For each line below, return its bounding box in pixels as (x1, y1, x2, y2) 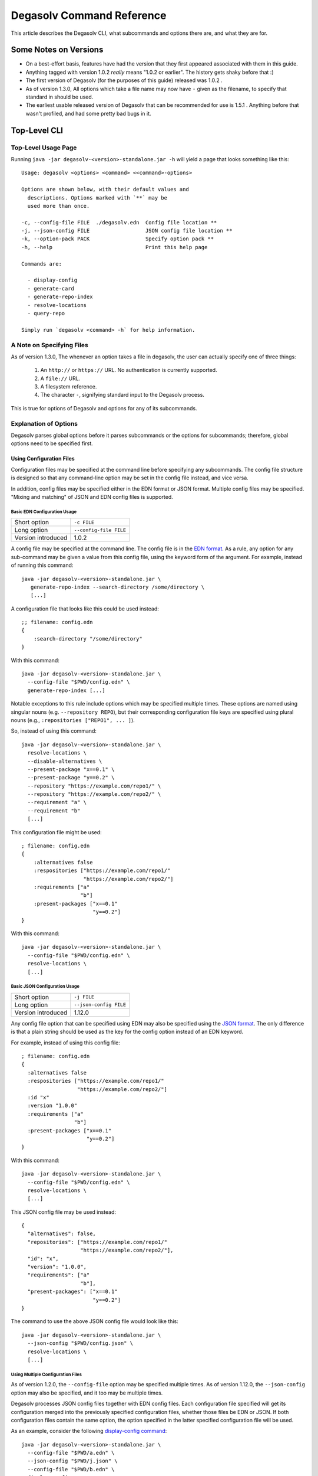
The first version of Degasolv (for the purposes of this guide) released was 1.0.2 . (25, 77, 223, 84)
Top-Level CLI (11, 125, 64, 135)
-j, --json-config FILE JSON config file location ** (21, 227, 233, 234)
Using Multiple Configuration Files (11, 1371, 82, 1377)
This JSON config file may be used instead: (11, 1208, 117, 1216)
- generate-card (27, 285, 75, 292)
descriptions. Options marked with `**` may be (27, 194, 168, 201)
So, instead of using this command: (11, 727, 97, 734)
